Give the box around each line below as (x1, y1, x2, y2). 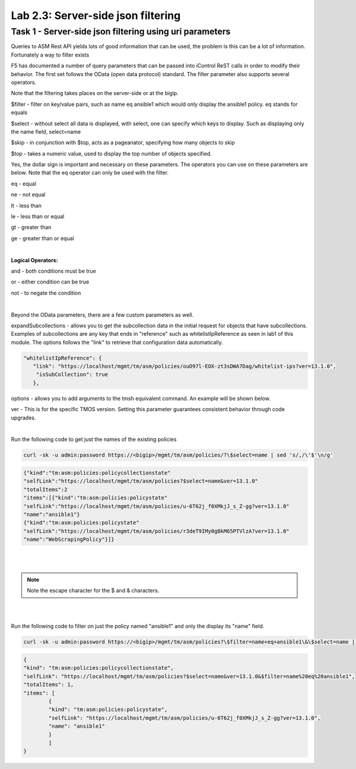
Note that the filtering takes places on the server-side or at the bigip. (11, 90, 179, 97)
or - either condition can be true (11, 278, 90, 285)
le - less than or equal (11, 213, 65, 220)
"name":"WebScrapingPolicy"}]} (23, 536, 115, 543)
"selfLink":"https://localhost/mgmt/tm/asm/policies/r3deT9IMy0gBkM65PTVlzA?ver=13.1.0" (23, 528, 290, 534)
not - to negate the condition (11, 289, 81, 297)
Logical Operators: (11, 256, 59, 264)
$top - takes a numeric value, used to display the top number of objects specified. (11, 150, 212, 157)
